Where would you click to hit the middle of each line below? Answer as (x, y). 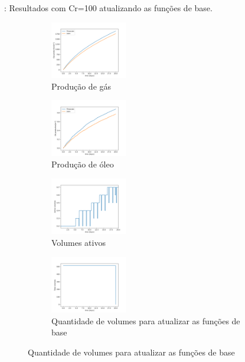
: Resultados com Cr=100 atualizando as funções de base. (108, 8)
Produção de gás (81, 86)
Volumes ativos (79, 243)
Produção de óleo (83, 164)
